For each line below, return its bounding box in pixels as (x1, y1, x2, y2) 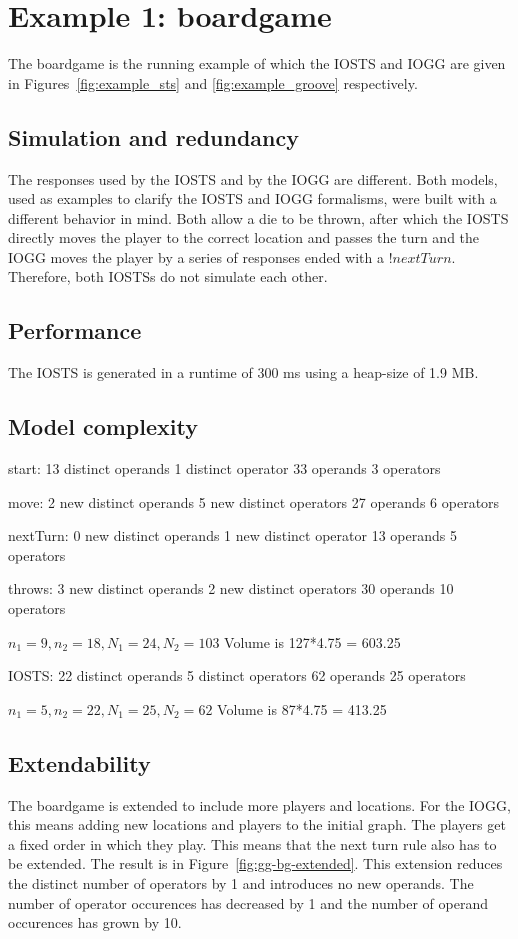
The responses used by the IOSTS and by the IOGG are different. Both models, (8, 168, 498, 189)
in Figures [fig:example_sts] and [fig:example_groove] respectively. (8, 72, 418, 93)
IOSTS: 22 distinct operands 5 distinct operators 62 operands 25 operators (8, 665, 466, 686)
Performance (8, 315, 142, 346)
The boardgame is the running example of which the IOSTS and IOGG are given (8, 53, 506, 74)
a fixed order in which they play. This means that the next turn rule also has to (8, 833, 497, 854)
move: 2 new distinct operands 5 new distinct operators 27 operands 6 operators (8, 491, 500, 512)
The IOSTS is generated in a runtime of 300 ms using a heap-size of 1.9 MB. (8, 362, 479, 383)
